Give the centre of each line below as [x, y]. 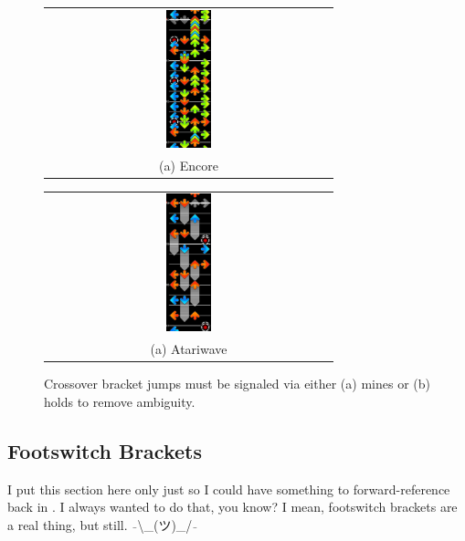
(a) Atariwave [189, 349]
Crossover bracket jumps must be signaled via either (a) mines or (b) [237, 384]
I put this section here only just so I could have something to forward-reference [229, 489]
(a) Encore [189, 165]
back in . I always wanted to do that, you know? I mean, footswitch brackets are [232, 507]
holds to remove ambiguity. [120, 401]
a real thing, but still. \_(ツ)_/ [100, 524]
